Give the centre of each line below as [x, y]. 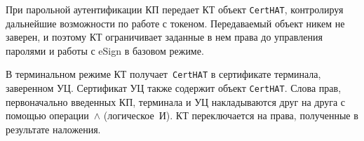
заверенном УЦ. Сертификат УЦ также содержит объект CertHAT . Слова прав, [174, 88]
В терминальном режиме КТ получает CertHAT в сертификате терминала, [163, 74]
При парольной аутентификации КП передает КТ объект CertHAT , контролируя [175, 9]
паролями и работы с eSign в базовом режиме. [105, 50]
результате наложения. [53, 129]
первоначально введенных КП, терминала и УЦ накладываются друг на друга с [176, 101]
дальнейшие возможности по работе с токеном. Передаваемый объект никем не [175, 23]
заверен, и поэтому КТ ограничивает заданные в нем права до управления [164, 37]
